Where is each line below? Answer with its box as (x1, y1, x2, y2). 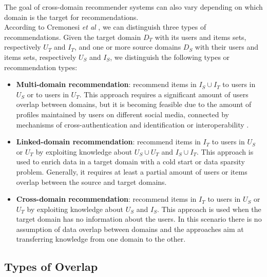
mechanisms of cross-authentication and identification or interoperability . (16, 119, 249, 130)
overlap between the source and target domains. (16, 176, 167, 187)
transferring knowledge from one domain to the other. (16, 233, 186, 244)
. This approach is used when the (157, 203, 261, 214)
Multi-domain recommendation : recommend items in (16, 79, 197, 90)
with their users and (195, 41, 258, 52)
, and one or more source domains (74, 41, 181, 52)
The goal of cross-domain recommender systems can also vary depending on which (4, 2, 263, 12)
